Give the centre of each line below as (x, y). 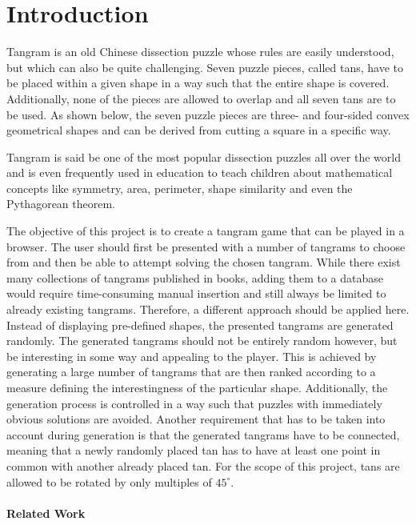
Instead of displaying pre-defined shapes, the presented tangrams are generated (200, 325)
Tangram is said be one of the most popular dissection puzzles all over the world (204, 156)
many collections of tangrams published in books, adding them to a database (195, 277)
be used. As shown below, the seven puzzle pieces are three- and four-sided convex (208, 114)
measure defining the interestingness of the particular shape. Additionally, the (197, 387)
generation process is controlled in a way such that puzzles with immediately (194, 403)
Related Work (46, 513)
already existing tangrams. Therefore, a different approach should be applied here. (208, 309)
